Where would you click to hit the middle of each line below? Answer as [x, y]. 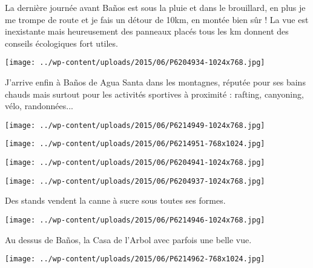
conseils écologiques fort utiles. [61, 43]
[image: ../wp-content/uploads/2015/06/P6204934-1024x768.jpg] [135, 63]
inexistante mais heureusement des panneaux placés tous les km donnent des [147, 31]
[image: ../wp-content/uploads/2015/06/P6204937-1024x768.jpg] [135, 181]
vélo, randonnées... [39, 106]
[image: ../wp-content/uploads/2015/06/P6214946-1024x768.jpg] [135, 220]
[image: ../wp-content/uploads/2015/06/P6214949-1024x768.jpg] [135, 125]
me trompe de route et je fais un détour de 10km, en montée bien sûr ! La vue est [157, 19]
